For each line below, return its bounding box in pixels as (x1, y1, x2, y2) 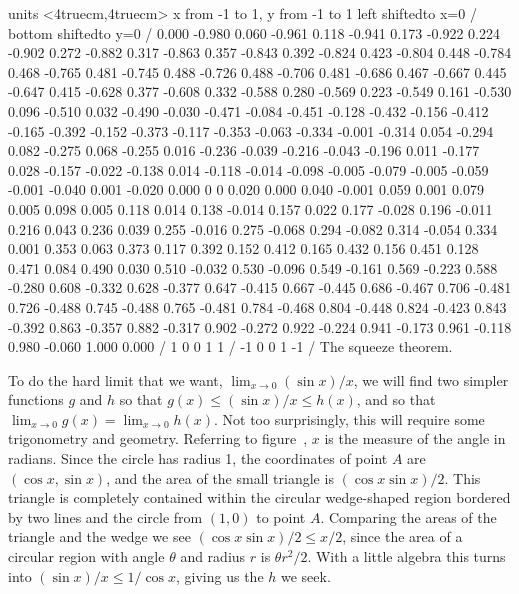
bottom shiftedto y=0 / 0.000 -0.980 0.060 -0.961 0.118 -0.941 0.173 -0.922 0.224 (8, 22, 500, 43)
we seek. (281, 565, 331, 586)
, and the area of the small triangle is (106, 467, 334, 488)
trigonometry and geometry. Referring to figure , (8, 428, 308, 449)
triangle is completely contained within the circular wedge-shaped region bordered (8, 487, 511, 508)
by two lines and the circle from (8, 506, 203, 527)
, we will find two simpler (353, 369, 509, 390)
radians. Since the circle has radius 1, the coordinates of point (8, 448, 388, 469)
